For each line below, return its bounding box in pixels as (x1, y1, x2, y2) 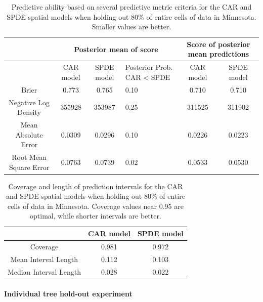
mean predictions (188, 49, 249, 59)
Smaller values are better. (92, 21, 171, 32)
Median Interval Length (8, 266, 81, 277)
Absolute (15, 129, 43, 140)
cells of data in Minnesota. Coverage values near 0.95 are (7, 200, 184, 211)
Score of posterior (187, 38, 250, 49)
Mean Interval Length (10, 253, 78, 264)
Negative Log (9, 97, 50, 107)
